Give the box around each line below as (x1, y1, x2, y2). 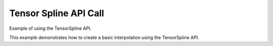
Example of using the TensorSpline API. (9, 25, 92, 31)
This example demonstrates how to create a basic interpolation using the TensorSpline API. (9, 34, 199, 40)
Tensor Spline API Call (9, 8, 105, 19)
